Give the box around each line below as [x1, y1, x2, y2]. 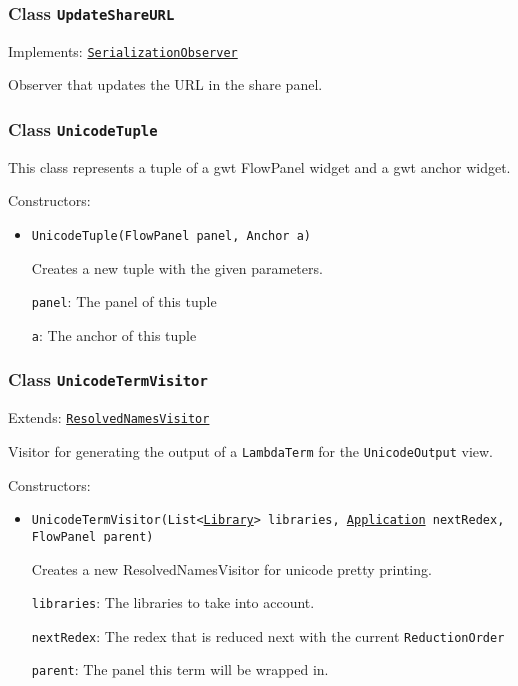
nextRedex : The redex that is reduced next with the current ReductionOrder [31, 625, 505, 646]
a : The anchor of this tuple [31, 324, 197, 345]
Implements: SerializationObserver [8, 40, 238, 61]
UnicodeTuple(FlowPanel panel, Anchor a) [31, 229, 311, 243]
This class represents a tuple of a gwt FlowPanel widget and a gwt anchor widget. [8, 156, 511, 177]
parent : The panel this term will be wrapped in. [31, 659, 329, 680]
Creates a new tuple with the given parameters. [31, 257, 323, 278]
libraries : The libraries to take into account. [31, 592, 315, 613]
